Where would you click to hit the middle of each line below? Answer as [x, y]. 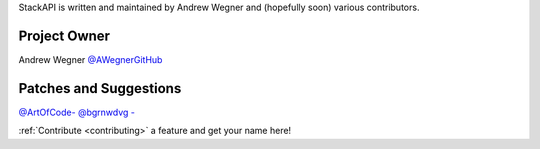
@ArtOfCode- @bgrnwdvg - [76, 112]
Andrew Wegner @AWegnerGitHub [90, 59]
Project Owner [64, 35]
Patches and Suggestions [100, 88]
